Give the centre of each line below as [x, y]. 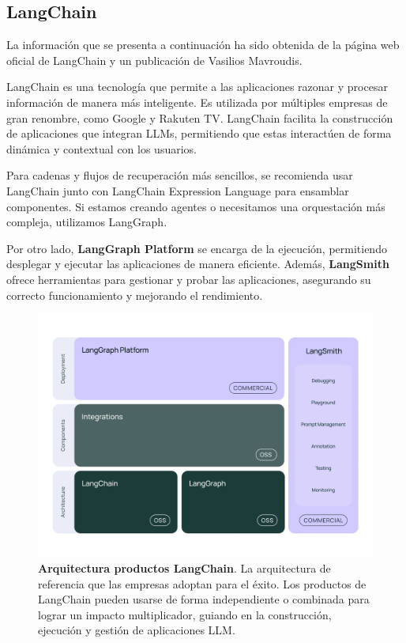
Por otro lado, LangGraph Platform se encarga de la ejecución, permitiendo [197, 248]
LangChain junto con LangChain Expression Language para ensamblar [178, 190]
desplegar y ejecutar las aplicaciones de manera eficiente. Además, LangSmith [198, 264]
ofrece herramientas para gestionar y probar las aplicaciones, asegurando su [189, 279]
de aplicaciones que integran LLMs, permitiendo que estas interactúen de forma [199, 133]
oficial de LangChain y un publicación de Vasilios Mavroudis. [154, 60]
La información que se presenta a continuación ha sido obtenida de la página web [203, 45]
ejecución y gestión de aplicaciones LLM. [137, 630]
